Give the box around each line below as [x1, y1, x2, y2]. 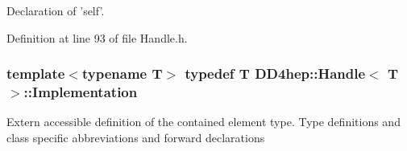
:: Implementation [23, 82, 138, 102]
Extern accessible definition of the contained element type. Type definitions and [6, 113, 401, 130]
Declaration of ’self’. [6, 2, 105, 18]
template [6, 63, 65, 84]
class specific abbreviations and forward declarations [6, 129, 265, 145]
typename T [81, 63, 163, 84]
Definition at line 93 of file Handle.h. [6, 29, 188, 46]
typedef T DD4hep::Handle [185, 63, 366, 84]
